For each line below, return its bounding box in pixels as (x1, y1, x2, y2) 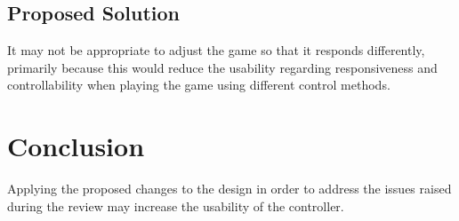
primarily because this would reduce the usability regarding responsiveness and (7, 58, 438, 76)
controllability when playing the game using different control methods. (7, 75, 391, 94)
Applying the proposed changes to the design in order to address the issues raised (7, 179, 452, 198)
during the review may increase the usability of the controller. (7, 196, 344, 215)
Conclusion (7, 128, 145, 164)
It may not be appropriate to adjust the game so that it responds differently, (7, 41, 425, 59)
